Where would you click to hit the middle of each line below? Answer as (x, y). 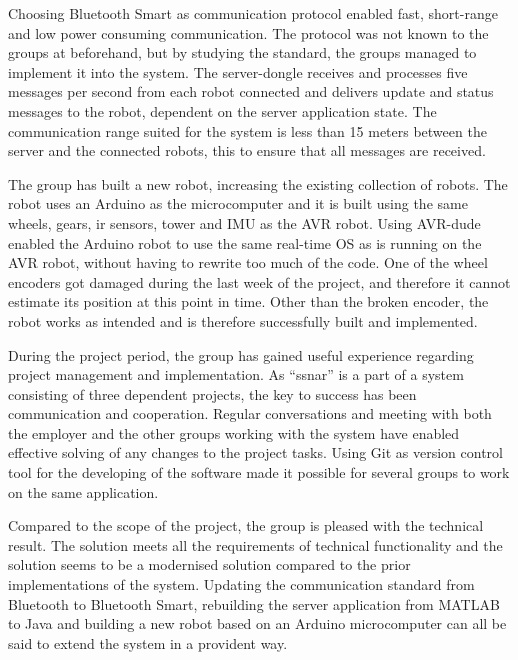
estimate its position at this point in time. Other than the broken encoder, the (248, 301)
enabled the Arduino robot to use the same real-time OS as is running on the (245, 242)
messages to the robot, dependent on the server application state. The (222, 110)
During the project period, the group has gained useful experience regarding (241, 354)
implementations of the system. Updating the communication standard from (241, 584)
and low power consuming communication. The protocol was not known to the (248, 32)
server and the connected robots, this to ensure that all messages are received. (247, 150)
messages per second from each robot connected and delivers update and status (251, 91)
